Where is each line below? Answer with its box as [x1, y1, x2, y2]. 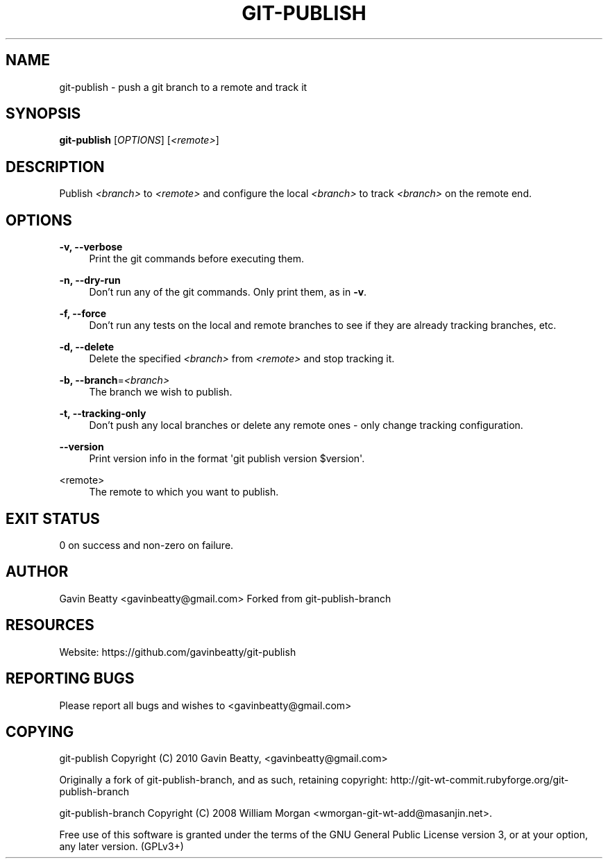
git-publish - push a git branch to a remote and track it [59, 81, 307, 93]
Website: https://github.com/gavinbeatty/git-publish [59, 645, 296, 658]
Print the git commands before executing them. [89, 253, 305, 265]
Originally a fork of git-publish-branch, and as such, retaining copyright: [59, 774, 388, 786]
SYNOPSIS [6, 105, 81, 123]
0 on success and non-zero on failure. [59, 539, 234, 551]
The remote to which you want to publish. [89, 486, 279, 498]
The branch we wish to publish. [89, 386, 233, 398]
